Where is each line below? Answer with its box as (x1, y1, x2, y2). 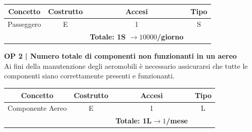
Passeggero (8, 19, 41, 29)
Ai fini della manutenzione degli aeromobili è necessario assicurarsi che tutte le (4, 60, 248, 71)
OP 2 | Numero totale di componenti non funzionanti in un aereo (4, 51, 237, 61)
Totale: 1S (90, 31, 126, 42)
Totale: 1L (115, 115, 152, 126)
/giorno (157, 31, 184, 42)
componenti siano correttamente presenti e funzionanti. (4, 70, 175, 81)
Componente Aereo (8, 103, 67, 113)
